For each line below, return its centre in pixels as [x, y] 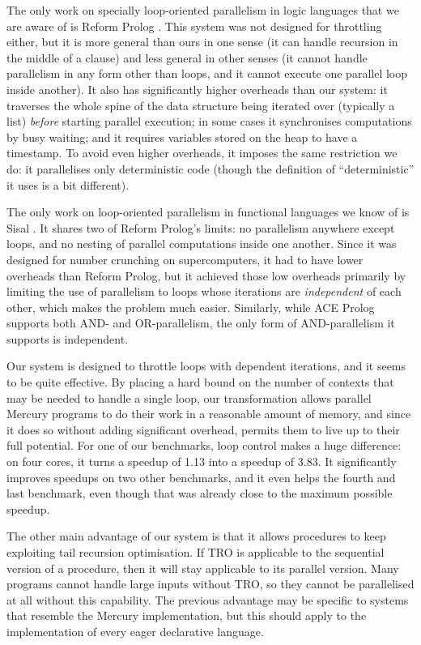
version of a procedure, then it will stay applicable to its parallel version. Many [203, 568]
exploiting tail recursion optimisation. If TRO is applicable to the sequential [196, 552]
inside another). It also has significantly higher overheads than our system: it [197, 89]
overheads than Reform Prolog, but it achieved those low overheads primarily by [206, 275]
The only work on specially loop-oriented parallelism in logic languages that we [203, 10]
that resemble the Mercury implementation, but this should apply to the [187, 615]
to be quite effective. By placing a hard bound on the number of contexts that [200, 382]
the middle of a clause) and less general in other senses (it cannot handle [187, 57]
